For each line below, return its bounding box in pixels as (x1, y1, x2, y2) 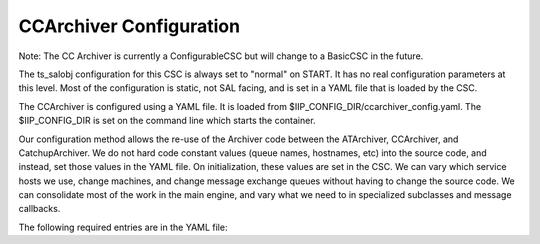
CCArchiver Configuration (18, 15, 240, 37)
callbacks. (18, 203, 61, 215)
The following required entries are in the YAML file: (18, 221, 228, 233)
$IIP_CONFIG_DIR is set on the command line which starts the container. (18, 115, 316, 127)
